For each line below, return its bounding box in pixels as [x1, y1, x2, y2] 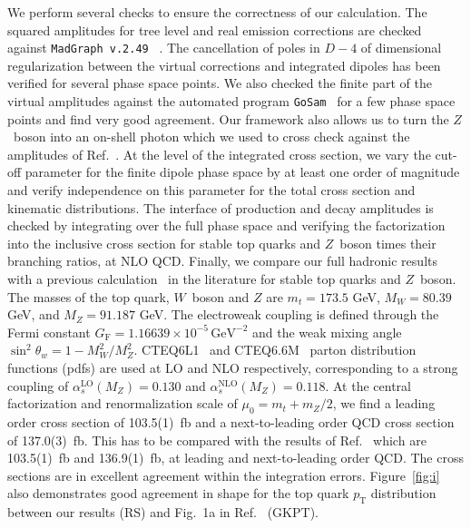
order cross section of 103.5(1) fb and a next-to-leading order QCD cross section [7, 412, 455, 431]
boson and [191, 287, 250, 306]
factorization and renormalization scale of [7, 394, 238, 413]
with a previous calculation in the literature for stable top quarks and [7, 269, 401, 288]
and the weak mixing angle [252, 322, 402, 341]
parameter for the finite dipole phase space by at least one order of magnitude [25, 162, 460, 181]
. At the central [325, 376, 411, 395]
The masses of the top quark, [7, 287, 170, 306]
